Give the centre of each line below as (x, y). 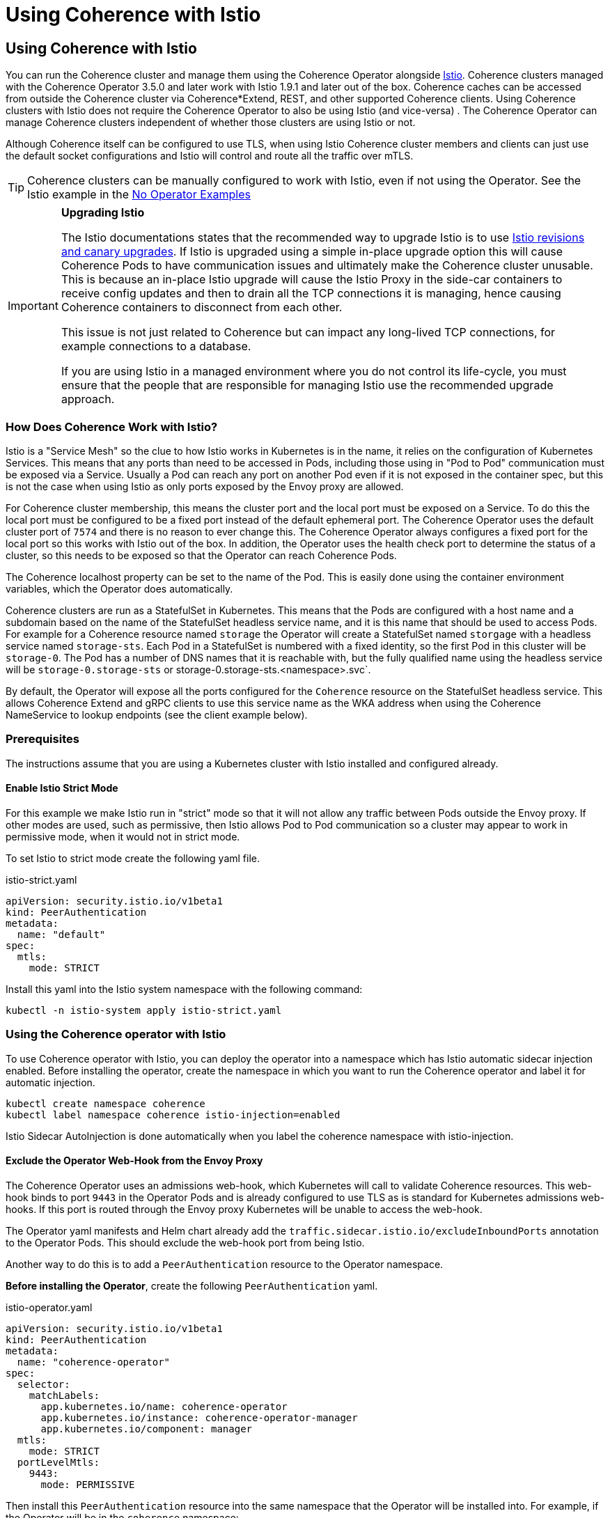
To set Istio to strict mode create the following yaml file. (133, 858)
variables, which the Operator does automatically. (119, 588)
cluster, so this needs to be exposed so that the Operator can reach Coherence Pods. (201, 555)
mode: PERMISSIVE (88, 1484)
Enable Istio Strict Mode (62, 788)
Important (33, 306)
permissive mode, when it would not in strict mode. (123, 836)
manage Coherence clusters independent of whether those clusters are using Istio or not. (211, 123)
